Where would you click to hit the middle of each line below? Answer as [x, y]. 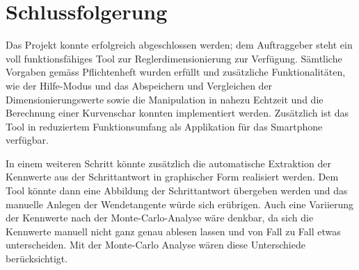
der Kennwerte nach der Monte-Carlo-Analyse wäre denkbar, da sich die [160, 218]
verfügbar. [27, 140]
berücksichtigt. [37, 259]
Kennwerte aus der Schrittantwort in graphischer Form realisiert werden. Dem [172, 177]
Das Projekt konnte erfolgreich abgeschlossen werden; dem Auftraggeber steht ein [179, 45]
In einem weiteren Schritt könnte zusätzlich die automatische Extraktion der [168, 163]
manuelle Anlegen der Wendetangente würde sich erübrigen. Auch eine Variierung [180, 204]
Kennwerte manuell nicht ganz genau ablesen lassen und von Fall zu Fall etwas [173, 231]
